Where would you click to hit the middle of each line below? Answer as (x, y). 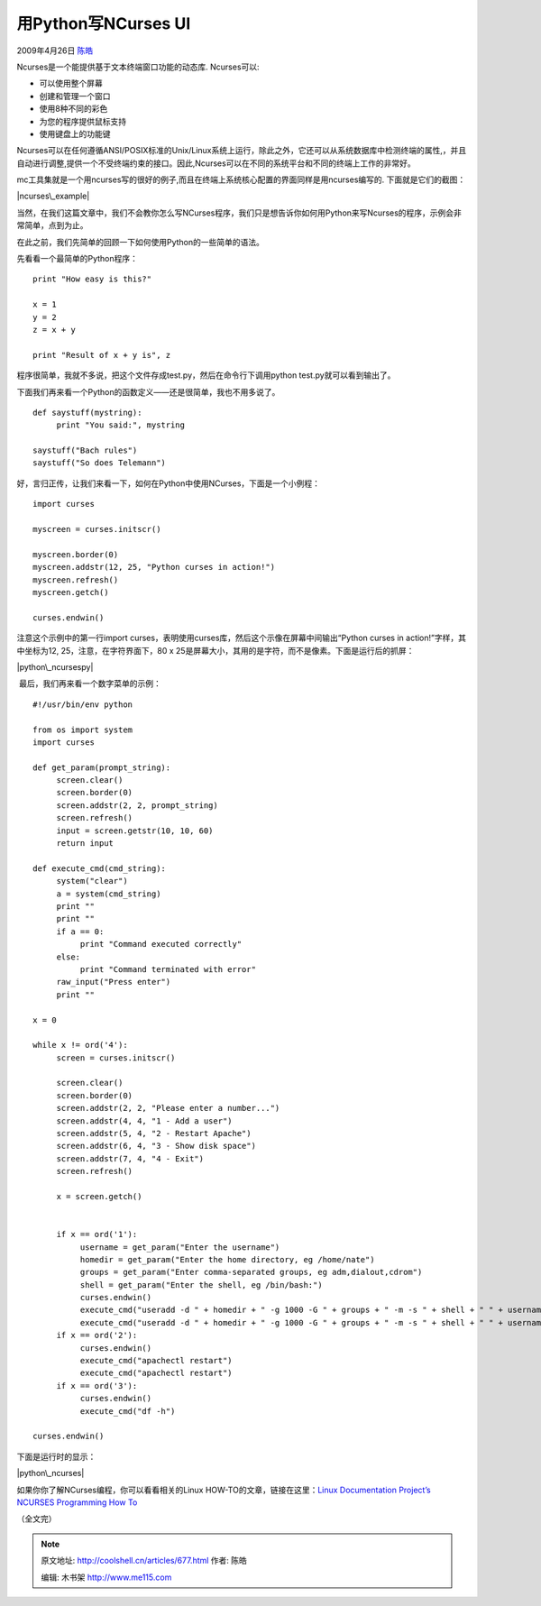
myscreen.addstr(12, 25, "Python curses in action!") (154, 567)
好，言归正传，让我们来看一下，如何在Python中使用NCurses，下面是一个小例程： (168, 483)
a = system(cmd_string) (109, 894)
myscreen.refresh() (76, 580)
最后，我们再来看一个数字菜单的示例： (90, 684)
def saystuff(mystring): (87, 412)
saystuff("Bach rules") (85, 450)
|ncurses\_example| (53, 196)
